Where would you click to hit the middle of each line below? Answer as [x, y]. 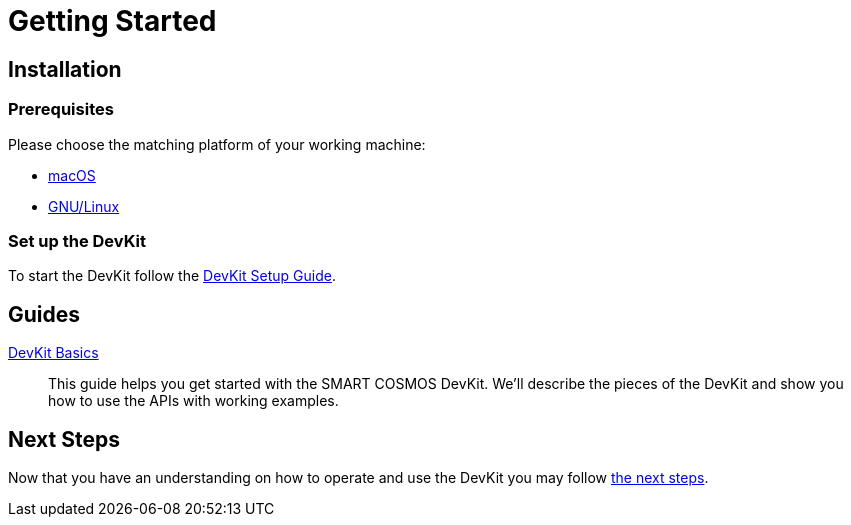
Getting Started [112, 21]
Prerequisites [61, 109]
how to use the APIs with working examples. [193, 401]
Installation [65, 69]
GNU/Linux [84, 206]
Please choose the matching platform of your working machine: [217, 144]
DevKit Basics [53, 353]
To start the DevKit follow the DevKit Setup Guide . [172, 276]
